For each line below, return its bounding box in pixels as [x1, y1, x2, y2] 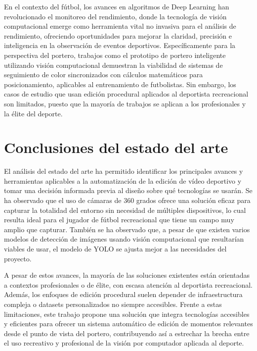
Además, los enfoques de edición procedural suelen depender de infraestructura [4, 289, 243, 300]
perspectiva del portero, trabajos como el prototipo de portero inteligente [4, 50, 226, 60]
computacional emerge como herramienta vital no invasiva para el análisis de [4, 21, 236, 31]
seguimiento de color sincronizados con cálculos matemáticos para [4, 69, 203, 80]
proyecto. [4, 253, 32, 263]
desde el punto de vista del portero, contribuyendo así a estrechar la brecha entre [4, 328, 250, 338]
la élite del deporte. [4, 108, 63, 118]
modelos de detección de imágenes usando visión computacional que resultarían [4, 234, 244, 244]
